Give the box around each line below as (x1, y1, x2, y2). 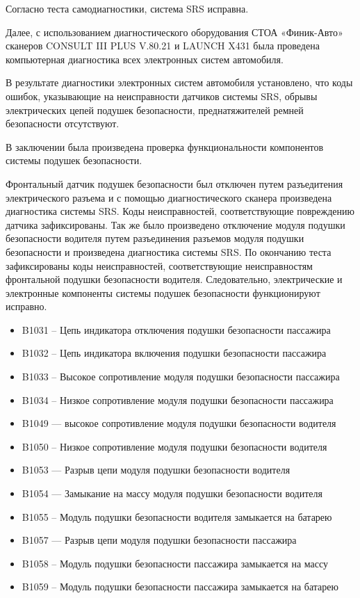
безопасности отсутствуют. (6, 116, 120, 131)
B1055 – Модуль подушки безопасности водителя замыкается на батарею (22, 509, 332, 524)
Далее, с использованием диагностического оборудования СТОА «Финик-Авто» (6, 24, 343, 39)
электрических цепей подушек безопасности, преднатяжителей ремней (6, 102, 304, 117)
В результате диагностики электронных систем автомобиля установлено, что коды (6, 75, 353, 90)
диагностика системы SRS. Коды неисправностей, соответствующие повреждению (6, 204, 354, 218)
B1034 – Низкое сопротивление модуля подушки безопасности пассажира (22, 392, 334, 407)
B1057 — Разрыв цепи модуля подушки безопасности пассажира (22, 533, 297, 547)
